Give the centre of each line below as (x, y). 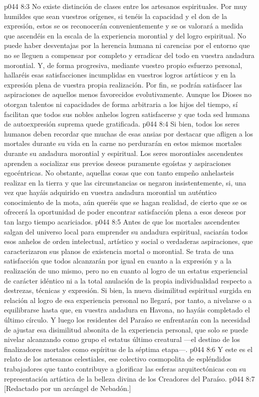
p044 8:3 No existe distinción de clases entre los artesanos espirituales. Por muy (126, 6)
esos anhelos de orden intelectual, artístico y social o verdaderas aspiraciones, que (129, 241)
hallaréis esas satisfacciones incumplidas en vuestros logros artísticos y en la (120, 75)
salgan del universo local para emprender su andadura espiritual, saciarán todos (126, 231)
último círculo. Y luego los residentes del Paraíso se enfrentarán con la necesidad (127, 319)
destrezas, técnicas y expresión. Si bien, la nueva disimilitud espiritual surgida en (128, 290)
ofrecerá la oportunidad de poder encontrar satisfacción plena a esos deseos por (125, 212)
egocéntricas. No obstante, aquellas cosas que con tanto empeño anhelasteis (119, 173)
